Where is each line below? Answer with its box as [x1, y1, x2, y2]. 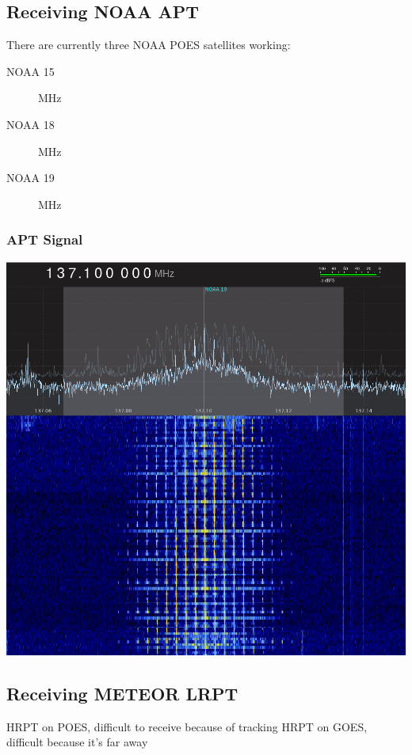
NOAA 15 [6, 63, 55, 79]
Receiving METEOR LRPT [6, 681, 238, 705]
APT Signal [6, 230, 83, 249]
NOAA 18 [6, 116, 55, 132]
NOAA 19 [6, 169, 55, 186]
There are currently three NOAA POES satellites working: [6, 36, 291, 53]
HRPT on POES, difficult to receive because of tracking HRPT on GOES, [6, 718, 368, 734]
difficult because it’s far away [6, 734, 148, 750]
